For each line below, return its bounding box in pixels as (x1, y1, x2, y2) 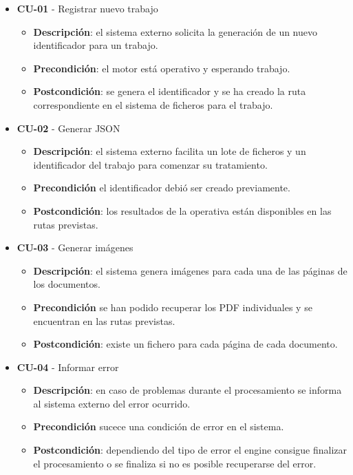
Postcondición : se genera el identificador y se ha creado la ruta (33, 84, 306, 98)
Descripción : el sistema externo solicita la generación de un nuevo (33, 24, 318, 39)
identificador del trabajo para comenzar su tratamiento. (33, 157, 268, 171)
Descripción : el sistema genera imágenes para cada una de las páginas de (33, 263, 347, 277)
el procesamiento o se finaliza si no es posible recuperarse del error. (33, 456, 317, 470)
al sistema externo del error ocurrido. (33, 396, 191, 410)
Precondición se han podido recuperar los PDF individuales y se (33, 299, 312, 314)
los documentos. (33, 277, 100, 291)
